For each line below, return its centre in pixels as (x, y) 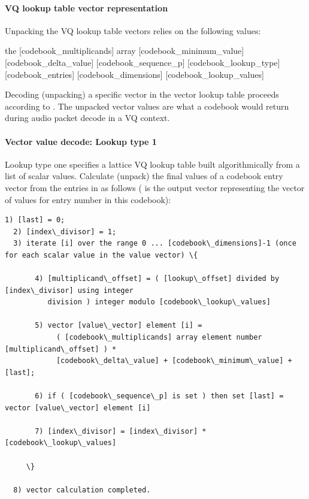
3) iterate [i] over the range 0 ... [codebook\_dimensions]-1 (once (155, 244)
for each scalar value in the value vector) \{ (102, 255)
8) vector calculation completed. (82, 490)
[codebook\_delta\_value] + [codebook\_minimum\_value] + (174, 361)
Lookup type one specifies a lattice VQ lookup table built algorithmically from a (152, 164)
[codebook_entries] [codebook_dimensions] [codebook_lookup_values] (134, 74)
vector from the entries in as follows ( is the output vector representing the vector (155, 187)
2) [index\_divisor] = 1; (65, 232)
